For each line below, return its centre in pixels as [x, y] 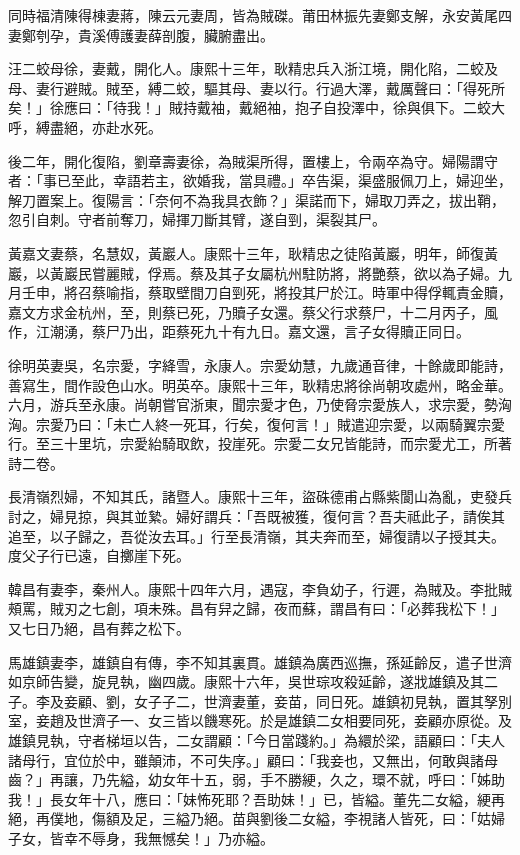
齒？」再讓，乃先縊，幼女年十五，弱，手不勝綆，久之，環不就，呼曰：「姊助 [256, 779]
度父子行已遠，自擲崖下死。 [99, 555]
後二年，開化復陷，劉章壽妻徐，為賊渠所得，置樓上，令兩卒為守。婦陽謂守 [253, 160]
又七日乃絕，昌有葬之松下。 [99, 628]
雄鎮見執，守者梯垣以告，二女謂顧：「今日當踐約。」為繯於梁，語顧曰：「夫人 [256, 740]
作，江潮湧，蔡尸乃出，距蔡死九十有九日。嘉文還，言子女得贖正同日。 [239, 331]
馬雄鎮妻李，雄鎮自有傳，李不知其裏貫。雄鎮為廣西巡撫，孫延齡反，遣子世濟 [260, 661]
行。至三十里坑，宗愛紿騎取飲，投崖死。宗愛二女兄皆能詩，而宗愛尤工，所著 [260, 443]
